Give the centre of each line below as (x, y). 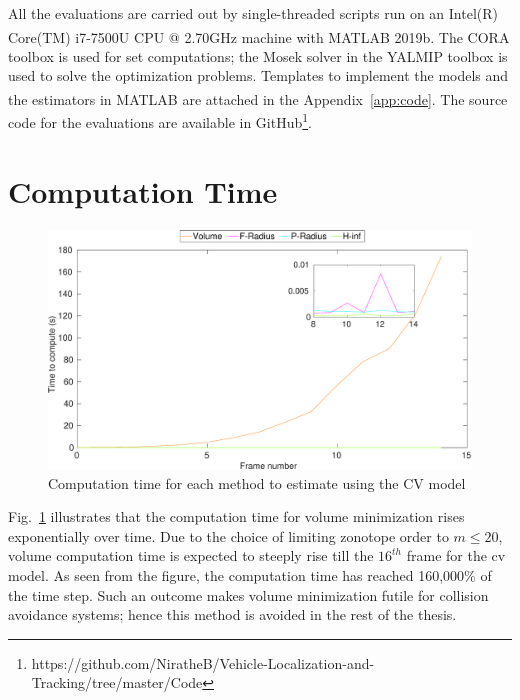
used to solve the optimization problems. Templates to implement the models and (258, 75)
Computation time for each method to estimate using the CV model (257, 482)
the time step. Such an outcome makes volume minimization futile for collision (248, 594)
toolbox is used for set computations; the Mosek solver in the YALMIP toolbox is (258, 55)
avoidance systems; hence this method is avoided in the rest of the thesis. (232, 614)
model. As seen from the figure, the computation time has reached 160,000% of (250, 574)
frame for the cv (456, 555)
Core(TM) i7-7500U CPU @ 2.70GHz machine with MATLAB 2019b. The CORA (259, 36)
